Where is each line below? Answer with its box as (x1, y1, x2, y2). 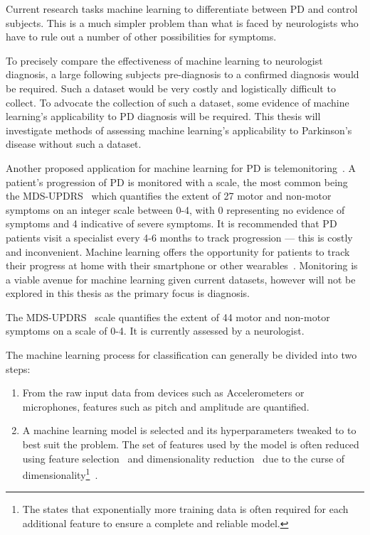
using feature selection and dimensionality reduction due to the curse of (22, 450, 345, 465)
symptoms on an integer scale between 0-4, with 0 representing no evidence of (6, 202, 345, 217)
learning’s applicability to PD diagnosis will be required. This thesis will (6, 109, 321, 124)
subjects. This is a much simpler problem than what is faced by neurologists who (6, 15, 359, 30)
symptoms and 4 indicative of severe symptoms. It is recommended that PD (6, 216, 337, 231)
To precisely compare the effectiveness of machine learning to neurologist (6, 53, 323, 67)
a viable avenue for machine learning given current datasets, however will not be (6, 271, 356, 286)
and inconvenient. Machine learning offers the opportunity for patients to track (6, 244, 350, 259)
